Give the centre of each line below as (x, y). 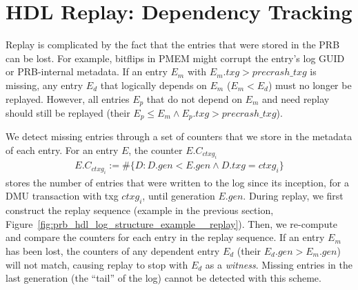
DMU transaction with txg (62, 196)
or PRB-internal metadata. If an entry (87, 71)
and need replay (296, 98)
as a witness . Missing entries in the (279, 264)
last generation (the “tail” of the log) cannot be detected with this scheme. (163, 278)
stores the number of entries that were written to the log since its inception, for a (177, 182)
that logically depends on (153, 85)
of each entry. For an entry (62, 150)
